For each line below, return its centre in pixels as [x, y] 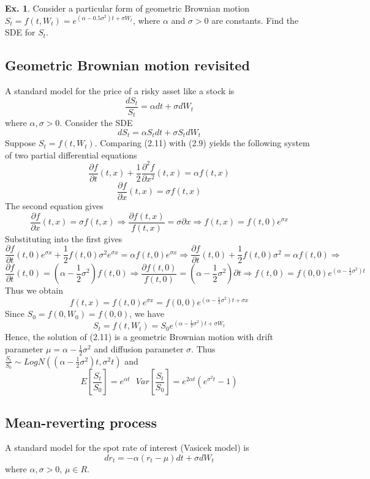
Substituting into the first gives [64, 238]
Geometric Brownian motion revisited [127, 65]
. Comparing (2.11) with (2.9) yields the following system [202, 143]
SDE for [20, 32]
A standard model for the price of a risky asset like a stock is [120, 90]
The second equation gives [54, 205]
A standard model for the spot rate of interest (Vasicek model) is [127, 447]
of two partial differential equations [71, 154]
